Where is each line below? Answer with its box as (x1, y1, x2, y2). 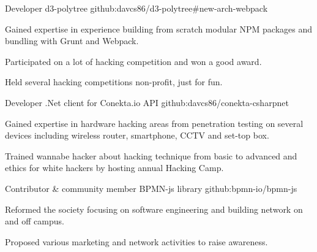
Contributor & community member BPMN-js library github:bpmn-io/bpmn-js (5, 181, 297, 194)
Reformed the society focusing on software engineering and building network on (5, 202, 303, 215)
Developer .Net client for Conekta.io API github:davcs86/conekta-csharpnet (5, 96, 289, 109)
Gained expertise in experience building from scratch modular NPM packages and (5, 22, 313, 35)
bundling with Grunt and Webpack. (5, 34, 139, 47)
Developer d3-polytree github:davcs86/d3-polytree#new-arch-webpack (5, 2, 268, 14)
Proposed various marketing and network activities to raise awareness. (5, 235, 268, 248)
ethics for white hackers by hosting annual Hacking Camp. (5, 161, 224, 174)
